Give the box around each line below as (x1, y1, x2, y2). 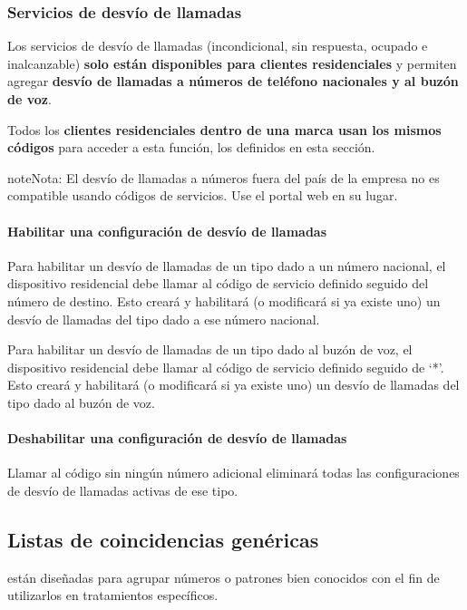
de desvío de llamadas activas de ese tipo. (7, 480, 238, 499)
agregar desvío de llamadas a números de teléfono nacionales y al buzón (7, 72, 459, 91)
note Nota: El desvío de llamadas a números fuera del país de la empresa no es (7, 168, 440, 187)
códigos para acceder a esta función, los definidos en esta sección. (7, 138, 375, 157)
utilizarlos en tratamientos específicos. (7, 586, 219, 605)
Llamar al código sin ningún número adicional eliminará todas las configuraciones (7, 463, 460, 482)
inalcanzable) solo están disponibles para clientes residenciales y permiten (7, 53, 457, 73)
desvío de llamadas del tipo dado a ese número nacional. (7, 309, 320, 328)
